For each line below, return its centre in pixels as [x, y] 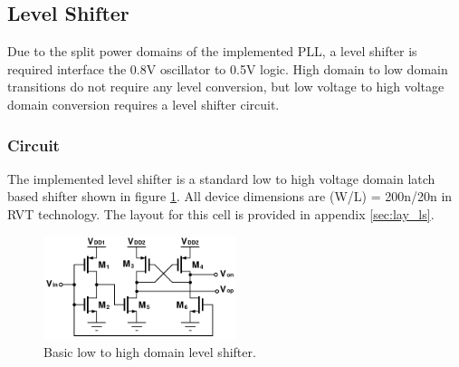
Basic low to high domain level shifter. [150, 351]
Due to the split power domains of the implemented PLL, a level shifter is [212, 51]
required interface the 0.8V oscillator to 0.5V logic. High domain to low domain [228, 68]
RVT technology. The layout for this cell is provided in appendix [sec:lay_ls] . [221, 213]
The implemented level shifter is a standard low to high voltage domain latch [221, 178]
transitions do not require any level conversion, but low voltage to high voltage [226, 87]
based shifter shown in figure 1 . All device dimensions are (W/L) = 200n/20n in [230, 196]
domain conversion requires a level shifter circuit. [143, 104]
